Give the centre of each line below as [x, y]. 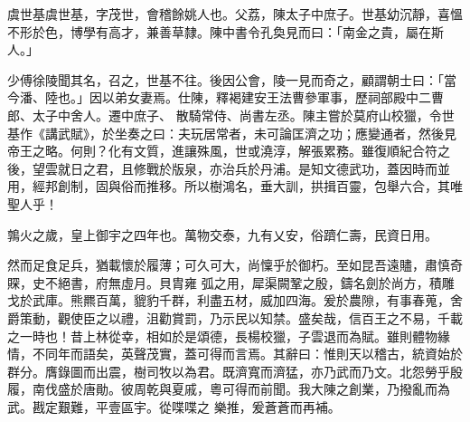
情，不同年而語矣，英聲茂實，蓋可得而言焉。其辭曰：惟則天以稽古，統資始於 [235, 354]
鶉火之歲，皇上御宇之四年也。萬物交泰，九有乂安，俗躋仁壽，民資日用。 [222, 234]
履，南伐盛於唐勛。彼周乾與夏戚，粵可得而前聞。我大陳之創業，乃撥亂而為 [229, 389]
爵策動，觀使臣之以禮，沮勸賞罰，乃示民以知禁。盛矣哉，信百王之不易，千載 [235, 317]
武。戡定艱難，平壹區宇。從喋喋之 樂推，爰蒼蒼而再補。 [174, 406]
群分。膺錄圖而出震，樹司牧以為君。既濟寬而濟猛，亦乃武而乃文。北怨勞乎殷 [235, 371]
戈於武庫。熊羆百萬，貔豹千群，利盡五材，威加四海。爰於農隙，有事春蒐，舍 [235, 300]
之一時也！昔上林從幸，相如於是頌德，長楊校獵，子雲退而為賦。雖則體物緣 [229, 336]
